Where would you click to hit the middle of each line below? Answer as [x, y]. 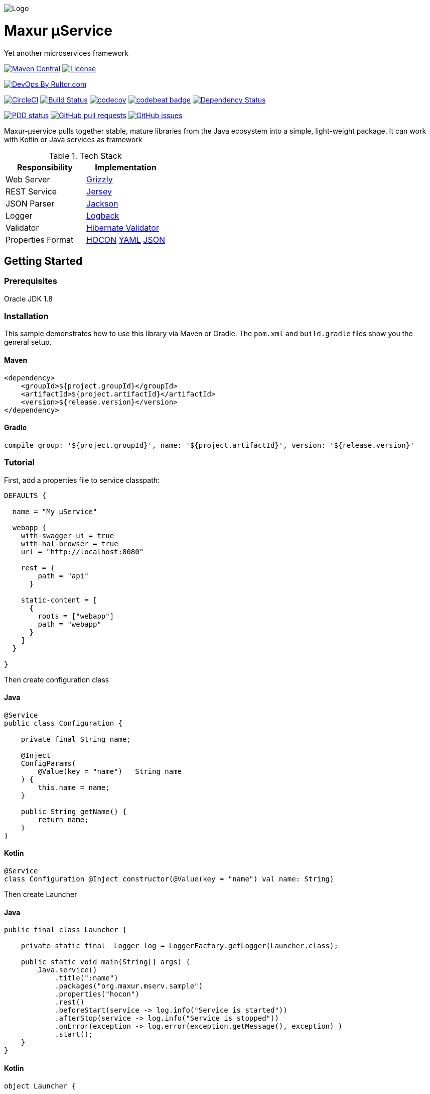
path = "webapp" [69, 624]
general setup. [28, 342]
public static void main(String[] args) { [105, 962]
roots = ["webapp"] [76, 616]
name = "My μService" [55, 511]
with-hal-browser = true [69, 543]
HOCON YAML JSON [126, 239]
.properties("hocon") [97, 994]
